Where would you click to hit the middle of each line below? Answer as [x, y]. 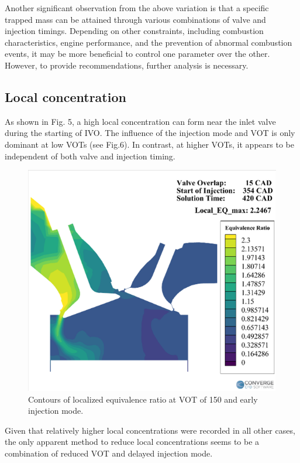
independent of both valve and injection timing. [90, 156]
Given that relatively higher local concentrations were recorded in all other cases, [150, 430]
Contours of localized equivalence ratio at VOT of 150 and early [143, 399]
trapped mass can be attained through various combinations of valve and [135, 19]
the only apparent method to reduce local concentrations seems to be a [132, 442]
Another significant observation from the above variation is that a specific [137, 8]
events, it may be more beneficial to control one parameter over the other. [137, 54]
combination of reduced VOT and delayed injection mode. [109, 453]
